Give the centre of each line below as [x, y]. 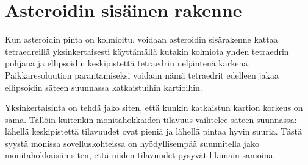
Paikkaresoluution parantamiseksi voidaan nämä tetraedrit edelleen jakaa [142, 75]
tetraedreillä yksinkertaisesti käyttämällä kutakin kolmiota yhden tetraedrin [147, 51]
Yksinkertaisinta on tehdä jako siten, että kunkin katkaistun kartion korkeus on [154, 107]
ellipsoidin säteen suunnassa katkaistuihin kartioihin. [104, 87]
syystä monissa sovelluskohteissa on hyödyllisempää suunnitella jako [132, 143]
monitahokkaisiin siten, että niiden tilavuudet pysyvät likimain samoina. [140, 155]
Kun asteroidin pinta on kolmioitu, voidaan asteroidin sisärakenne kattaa [141, 39]
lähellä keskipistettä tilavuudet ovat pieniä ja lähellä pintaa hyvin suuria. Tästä [153, 131]
